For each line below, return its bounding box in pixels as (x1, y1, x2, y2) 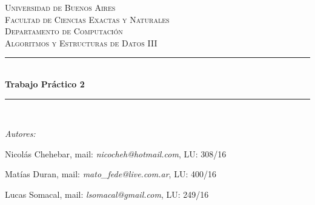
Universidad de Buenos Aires (5, 1, 116, 13)
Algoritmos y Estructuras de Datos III (5, 36, 157, 49)
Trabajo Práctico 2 (5, 77, 85, 90)
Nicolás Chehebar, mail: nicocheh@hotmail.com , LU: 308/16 (5, 147, 227, 160)
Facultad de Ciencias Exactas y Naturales (5, 13, 170, 25)
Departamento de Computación (5, 25, 123, 37)
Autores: (5, 127, 36, 140)
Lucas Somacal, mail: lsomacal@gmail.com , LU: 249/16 (5, 188, 209, 200)
